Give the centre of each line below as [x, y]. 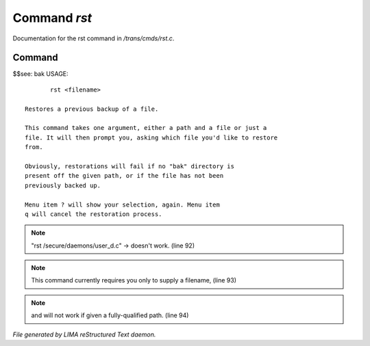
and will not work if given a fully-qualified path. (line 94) [110, 315]
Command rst [52, 18]
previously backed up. [63, 185]
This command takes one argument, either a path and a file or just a [146, 128]
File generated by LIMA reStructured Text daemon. [84, 334]
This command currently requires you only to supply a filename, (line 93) [134, 280]
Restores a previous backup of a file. [92, 109]
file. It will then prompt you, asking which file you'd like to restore [151, 137]
